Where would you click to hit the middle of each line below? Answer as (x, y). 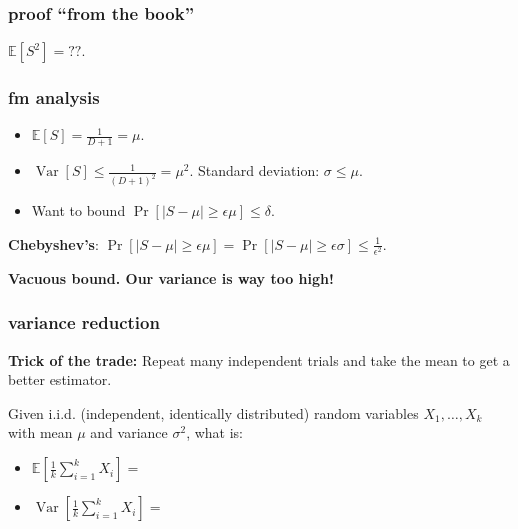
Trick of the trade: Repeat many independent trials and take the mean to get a (259, 359)
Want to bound (78, 210)
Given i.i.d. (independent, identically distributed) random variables (213, 412)
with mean (40, 432)
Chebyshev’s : (53, 243)
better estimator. (60, 379)
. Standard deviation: (254, 170)
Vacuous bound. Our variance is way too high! (171, 277)
